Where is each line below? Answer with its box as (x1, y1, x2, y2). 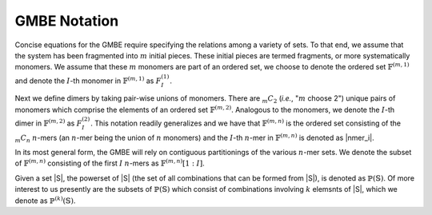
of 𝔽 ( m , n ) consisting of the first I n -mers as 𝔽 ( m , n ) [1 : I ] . (14, 157, 205, 168)
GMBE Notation (14, 12, 119, 30)
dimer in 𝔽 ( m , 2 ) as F (14, 117, 82, 128)
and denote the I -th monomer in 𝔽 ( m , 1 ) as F (14, 74, 162, 86)
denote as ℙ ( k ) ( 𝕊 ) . (14, 194, 76, 205)
